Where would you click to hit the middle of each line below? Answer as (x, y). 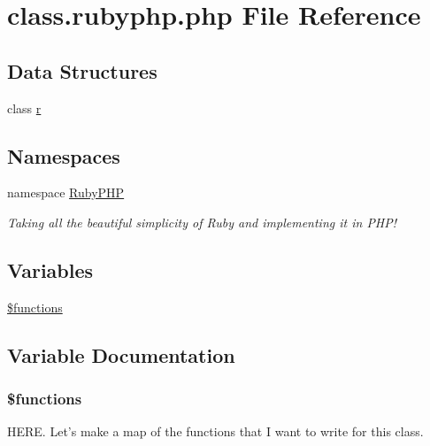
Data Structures (82, 70)
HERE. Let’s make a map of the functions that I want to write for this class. (215, 431)
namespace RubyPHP (66, 192)
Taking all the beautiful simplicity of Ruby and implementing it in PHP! (202, 222)
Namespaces (64, 155)
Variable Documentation (121, 354)
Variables (50, 269)
